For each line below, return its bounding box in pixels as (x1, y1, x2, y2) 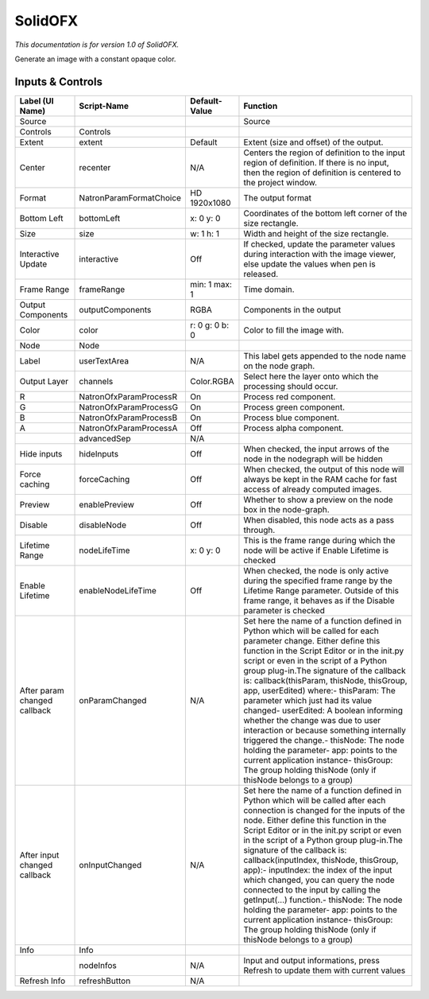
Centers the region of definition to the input (243, 147, 405, 158)
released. (243, 268, 279, 279)
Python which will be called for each (243, 625, 379, 636)
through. (243, 524, 276, 535)
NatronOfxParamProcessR (79, 391, 178, 402)
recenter (79, 161, 111, 173)
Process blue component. (243, 412, 340, 423)
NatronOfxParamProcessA (79, 422, 178, 433)
